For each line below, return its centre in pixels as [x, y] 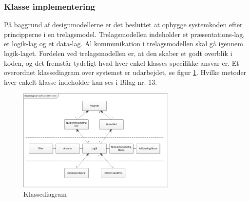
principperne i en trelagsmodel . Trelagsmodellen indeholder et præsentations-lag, [125, 34]
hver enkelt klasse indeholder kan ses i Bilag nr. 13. [81, 82]
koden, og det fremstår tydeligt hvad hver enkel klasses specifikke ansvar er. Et [122, 63]
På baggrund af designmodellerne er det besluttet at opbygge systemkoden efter [123, 25]
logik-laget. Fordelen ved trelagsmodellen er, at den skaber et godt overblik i [118, 53]
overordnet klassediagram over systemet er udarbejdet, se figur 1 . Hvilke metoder [125, 72]
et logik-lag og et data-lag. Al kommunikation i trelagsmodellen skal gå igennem [124, 44]
